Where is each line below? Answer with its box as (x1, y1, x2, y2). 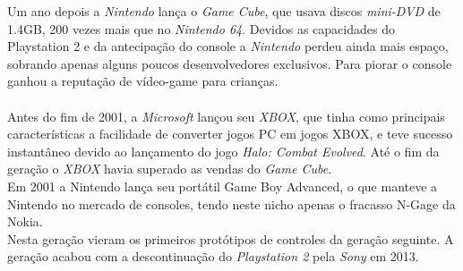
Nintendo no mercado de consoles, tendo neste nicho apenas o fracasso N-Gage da (7, 194, 456, 213)
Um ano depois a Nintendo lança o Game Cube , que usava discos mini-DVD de (7, 2, 441, 20)
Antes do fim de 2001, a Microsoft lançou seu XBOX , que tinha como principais (7, 106, 445, 125)
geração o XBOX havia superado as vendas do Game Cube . (7, 159, 332, 178)
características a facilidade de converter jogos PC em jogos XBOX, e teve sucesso (7, 124, 453, 143)
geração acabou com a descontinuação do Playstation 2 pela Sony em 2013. (7, 247, 419, 266)
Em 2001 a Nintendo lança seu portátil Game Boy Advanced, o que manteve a (7, 176, 438, 195)
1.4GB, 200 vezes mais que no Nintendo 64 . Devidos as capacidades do (7, 19, 395, 38)
